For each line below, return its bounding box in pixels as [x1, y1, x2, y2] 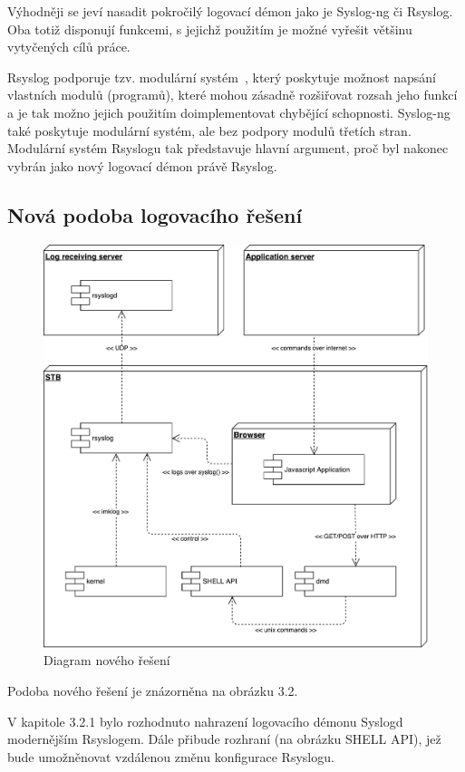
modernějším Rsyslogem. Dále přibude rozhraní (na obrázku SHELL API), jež [7, 729, 441, 748]
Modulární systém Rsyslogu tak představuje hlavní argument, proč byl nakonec [7, 139, 449, 158]
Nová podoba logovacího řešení [7, 200, 303, 228]
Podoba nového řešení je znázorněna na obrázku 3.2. [7, 681, 298, 700]
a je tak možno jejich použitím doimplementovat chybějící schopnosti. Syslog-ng [7, 102, 450, 121]
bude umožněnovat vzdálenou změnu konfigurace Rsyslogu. [7, 747, 334, 766]
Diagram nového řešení [44, 651, 170, 670]
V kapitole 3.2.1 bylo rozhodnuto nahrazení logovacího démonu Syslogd [7, 711, 403, 730]
